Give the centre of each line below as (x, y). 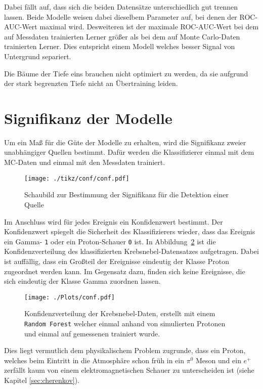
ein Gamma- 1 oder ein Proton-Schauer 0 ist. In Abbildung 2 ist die (110, 241)
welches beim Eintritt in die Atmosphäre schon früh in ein (94, 360)
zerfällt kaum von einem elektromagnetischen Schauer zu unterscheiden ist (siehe (129, 370)
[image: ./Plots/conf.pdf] (70, 297)
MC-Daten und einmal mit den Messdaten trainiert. (85, 162)
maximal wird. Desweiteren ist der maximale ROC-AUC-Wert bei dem (149, 27)
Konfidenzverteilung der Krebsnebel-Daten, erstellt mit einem (120, 313)
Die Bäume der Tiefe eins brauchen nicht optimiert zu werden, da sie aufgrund (126, 73)
